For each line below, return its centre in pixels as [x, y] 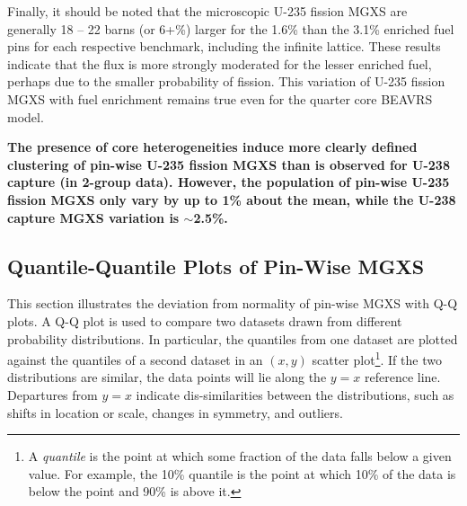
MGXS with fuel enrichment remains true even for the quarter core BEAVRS [220, 98]
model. [26, 116]
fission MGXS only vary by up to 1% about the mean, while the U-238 [232, 199]
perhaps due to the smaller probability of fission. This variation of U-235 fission [226, 81]
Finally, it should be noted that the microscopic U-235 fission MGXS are [207, 11]
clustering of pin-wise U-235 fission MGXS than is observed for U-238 [229, 164]
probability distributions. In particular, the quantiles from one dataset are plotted [233, 338]
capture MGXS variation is [93, 217]
